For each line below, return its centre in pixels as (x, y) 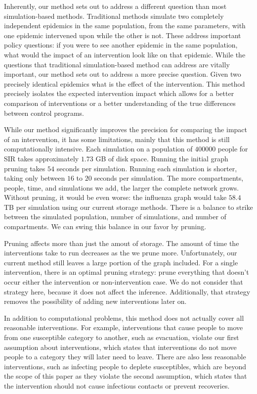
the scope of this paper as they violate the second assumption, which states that (126, 376)
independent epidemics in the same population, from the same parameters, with (125, 25)
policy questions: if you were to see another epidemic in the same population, (121, 45)
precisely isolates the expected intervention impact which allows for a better (119, 93)
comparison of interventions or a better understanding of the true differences (120, 103)
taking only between (35, 178)
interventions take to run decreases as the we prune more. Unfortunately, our (121, 253)
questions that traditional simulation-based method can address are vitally (117, 64)
